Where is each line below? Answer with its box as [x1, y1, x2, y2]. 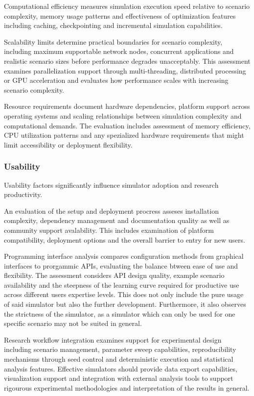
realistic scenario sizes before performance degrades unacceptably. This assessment [4, 55, 251, 66]
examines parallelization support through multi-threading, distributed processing [4, 65, 246, 75]
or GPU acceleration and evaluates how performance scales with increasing [4, 75, 229, 85]
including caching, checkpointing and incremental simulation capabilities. [4, 20, 223, 30]
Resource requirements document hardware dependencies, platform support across [4, 101, 250, 111]
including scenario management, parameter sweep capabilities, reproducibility [4, 344, 236, 354]
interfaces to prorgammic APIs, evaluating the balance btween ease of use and [4, 260, 238, 271]
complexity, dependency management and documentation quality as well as [4, 215, 230, 225]
